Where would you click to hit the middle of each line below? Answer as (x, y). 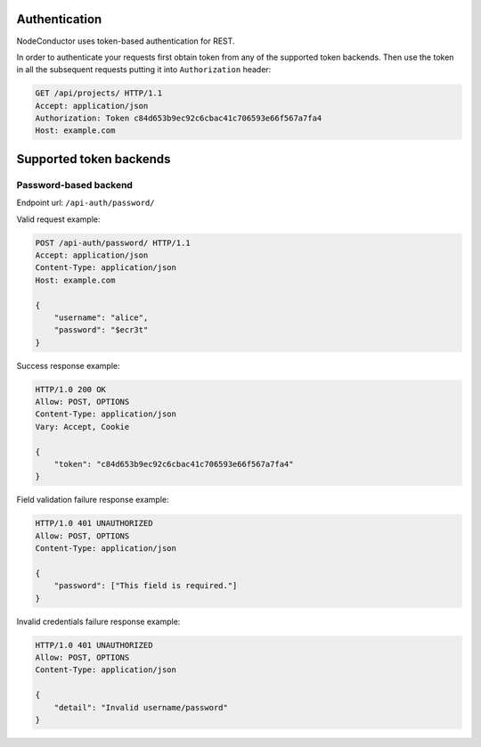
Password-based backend (75, 185)
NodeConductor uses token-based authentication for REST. (126, 41)
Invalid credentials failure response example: (98, 621)
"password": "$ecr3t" (101, 330)
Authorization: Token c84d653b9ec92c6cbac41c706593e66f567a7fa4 (179, 119)
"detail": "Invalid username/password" (141, 707)
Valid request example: (58, 219)
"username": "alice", (101, 317)
